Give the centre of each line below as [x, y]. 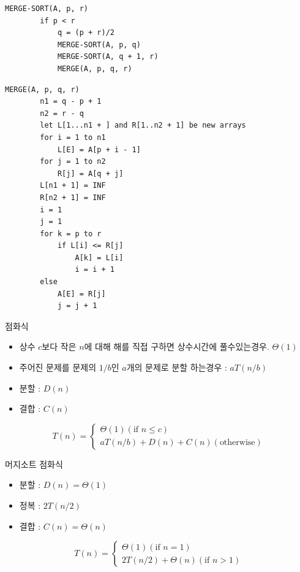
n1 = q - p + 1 [71, 102]
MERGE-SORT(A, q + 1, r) [108, 57]
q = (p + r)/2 [86, 33]
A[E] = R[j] [81, 294]
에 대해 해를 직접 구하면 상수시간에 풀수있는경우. [177, 346]
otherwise [237, 443]
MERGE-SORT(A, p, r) [47, 9]
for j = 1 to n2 [73, 162]
